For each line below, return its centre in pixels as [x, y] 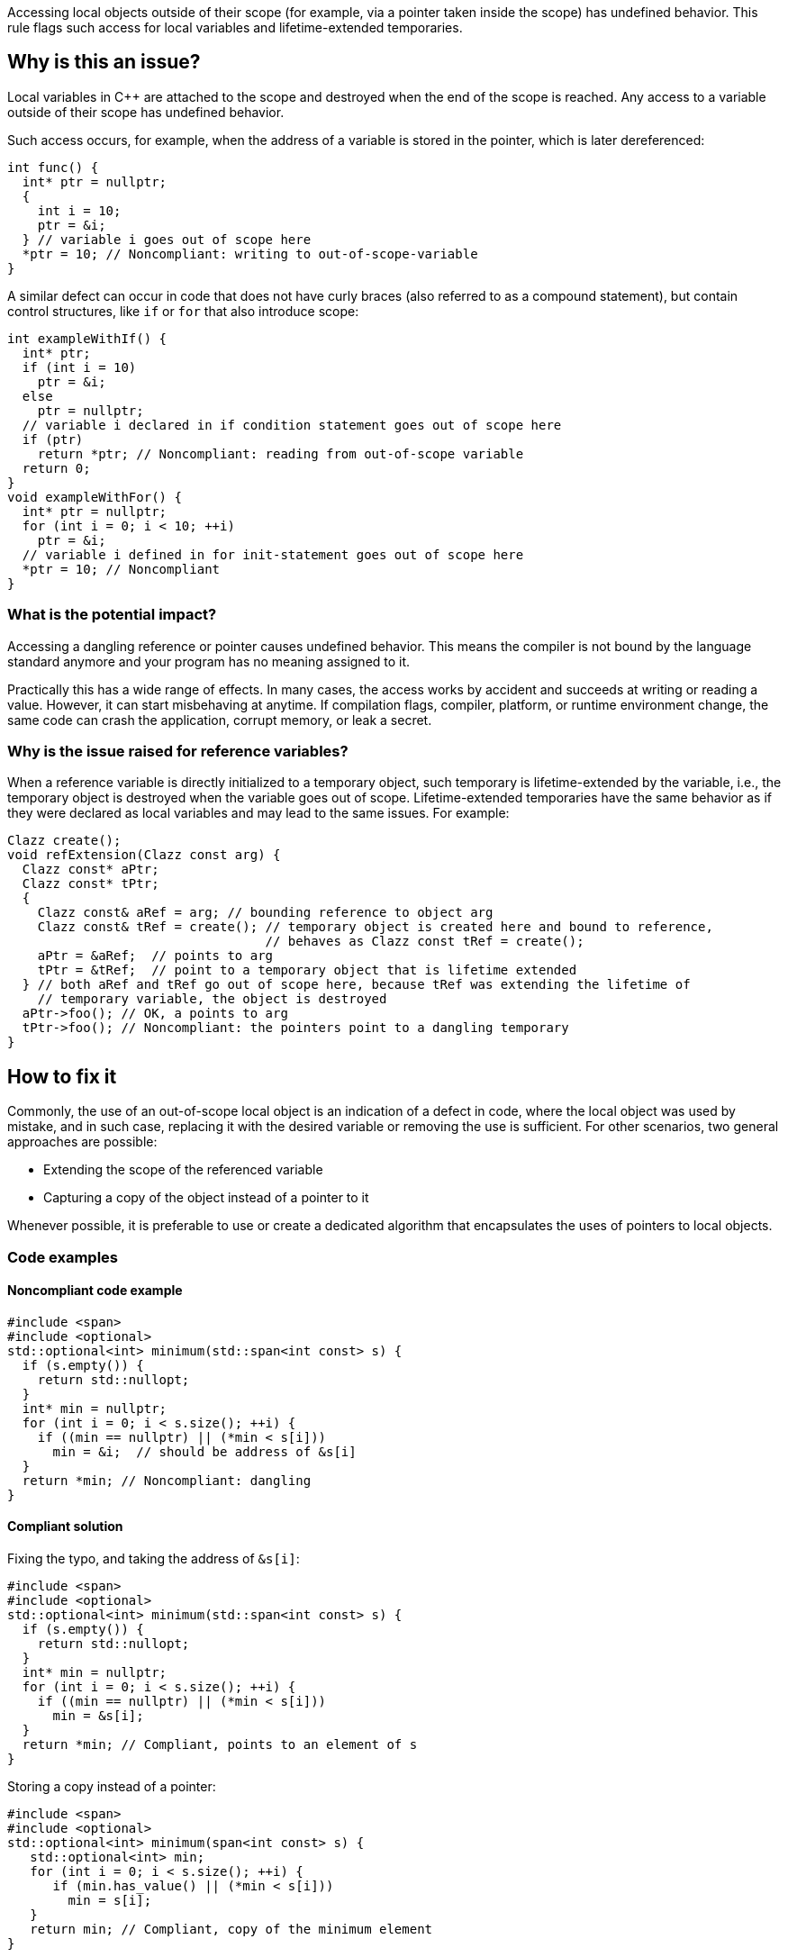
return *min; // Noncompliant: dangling [167, 1480]
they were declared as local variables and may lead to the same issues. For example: [258, 813]
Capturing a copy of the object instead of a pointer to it [206, 1198]
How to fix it [62, 1076]
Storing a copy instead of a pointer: [112, 1786]
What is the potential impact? [112, 615]
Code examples [63, 1257]
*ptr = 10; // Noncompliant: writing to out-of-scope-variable [250, 254]
